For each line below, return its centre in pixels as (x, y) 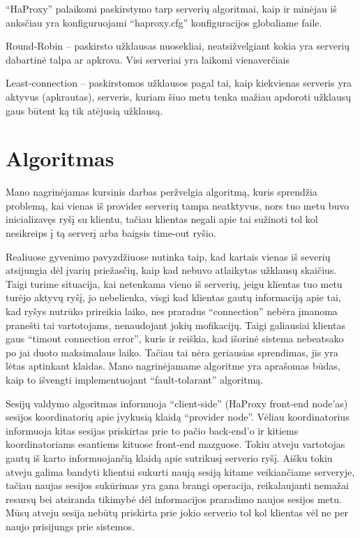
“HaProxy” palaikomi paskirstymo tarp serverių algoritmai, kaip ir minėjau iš (171, 8)
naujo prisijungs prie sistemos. (70, 526)
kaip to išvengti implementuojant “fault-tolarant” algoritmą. (135, 379)
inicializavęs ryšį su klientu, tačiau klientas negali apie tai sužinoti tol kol (162, 219)
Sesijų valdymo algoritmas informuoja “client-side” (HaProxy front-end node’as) (177, 403)
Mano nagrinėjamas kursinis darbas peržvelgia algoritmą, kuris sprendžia (162, 192)
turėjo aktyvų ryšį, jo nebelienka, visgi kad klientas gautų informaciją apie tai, (173, 297)
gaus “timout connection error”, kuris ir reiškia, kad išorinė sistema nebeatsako (175, 339)
